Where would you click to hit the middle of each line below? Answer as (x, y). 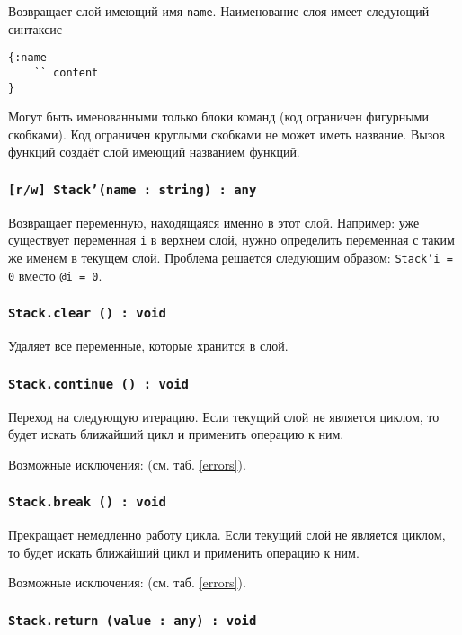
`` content (66, 72)
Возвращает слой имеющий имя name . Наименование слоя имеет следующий (219, 11)
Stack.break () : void (87, 502)
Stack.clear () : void (87, 313)
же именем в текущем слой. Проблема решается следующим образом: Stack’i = (231, 258)
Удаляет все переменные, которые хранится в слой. (148, 346)
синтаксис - (40, 28)
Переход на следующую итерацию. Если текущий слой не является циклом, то (224, 416)
